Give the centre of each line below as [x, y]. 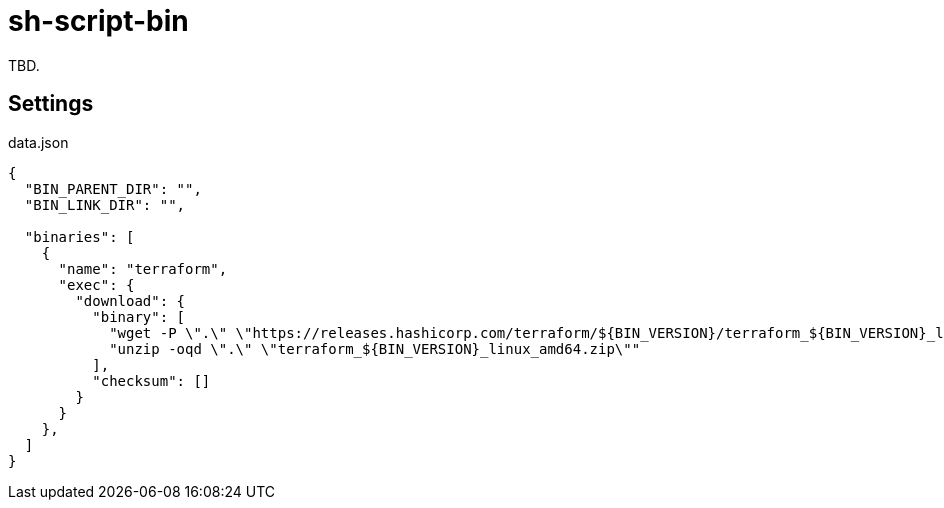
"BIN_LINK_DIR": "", [105, 204]
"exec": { [96, 284]
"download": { [130, 300]
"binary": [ [139, 316]
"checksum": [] [151, 380]
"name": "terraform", [143, 268]
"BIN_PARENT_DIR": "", [113, 188]
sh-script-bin [98, 21]
